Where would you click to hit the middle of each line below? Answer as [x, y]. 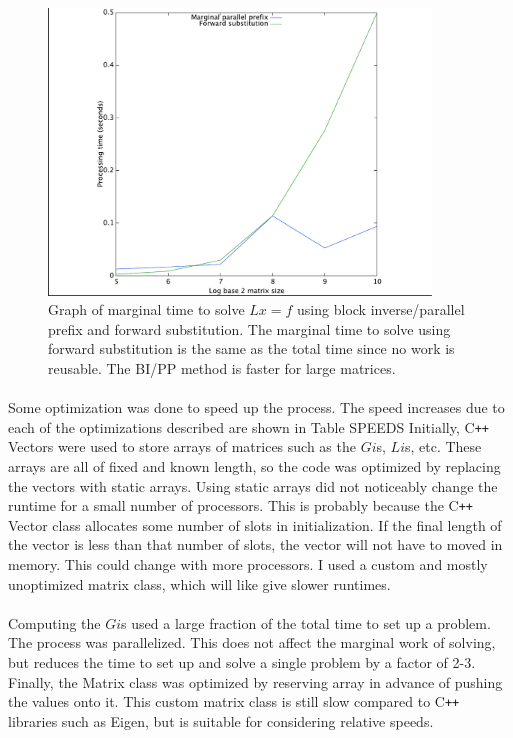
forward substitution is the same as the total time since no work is [251, 348]
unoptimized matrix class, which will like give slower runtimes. [199, 583]
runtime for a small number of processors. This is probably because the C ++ [241, 505]
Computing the [54, 622]
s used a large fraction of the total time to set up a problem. [306, 622]
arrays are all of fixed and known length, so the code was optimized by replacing [254, 466]
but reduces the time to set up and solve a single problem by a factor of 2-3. [242, 662]
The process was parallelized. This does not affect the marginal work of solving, [252, 642]
